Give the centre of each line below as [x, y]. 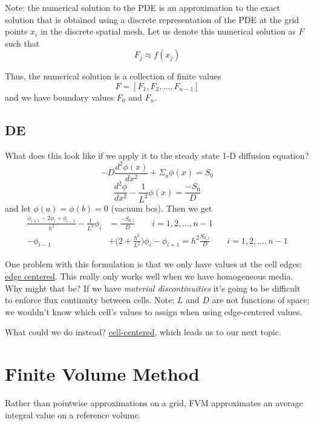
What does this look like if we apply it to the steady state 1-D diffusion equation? [157, 155]
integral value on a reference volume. [73, 414]
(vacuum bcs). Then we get [162, 208]
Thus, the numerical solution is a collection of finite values [113, 76]
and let [18, 208]
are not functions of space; [261, 300]
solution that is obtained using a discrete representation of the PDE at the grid [152, 19]
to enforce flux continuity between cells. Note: [90, 300]
